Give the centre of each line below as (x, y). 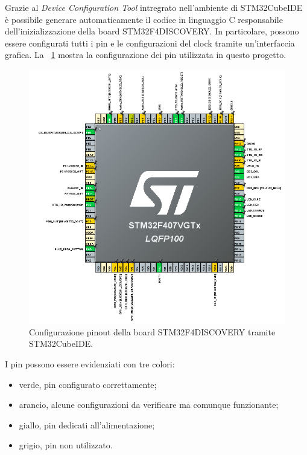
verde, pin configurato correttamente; (88, 384)
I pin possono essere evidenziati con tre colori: (90, 364)
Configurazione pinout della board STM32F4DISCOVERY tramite (152, 331)
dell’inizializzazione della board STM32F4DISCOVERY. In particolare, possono (152, 31)
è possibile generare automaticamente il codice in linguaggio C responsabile (144, 19)
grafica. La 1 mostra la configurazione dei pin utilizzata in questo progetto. (146, 55)
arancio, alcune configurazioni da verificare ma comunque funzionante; (149, 405)
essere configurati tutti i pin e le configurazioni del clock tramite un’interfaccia (150, 43)
